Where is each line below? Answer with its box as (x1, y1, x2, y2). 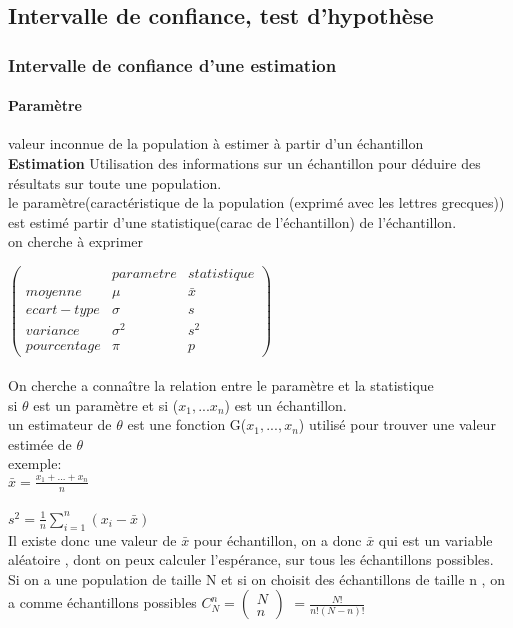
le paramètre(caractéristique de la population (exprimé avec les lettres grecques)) (8, 192, 505, 213)
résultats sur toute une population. (8, 172, 222, 193)
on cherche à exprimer (8, 231, 144, 252)
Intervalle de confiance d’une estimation (8, 52, 337, 77)
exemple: (8, 453, 62, 474)
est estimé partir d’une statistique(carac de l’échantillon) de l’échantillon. (8, 211, 457, 232)
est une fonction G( (127, 414, 247, 435)
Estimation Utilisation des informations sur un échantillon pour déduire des (8, 153, 481, 174)
